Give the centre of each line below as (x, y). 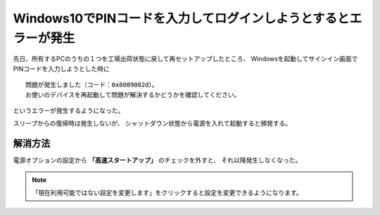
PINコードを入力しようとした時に (62, 69)
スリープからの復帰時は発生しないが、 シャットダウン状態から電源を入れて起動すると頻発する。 (152, 124)
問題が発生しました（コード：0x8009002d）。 (92, 85)
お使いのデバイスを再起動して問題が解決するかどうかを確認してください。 (133, 95)
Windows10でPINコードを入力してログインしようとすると (181, 18)
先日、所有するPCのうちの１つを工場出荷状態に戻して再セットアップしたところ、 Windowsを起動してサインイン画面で (185, 59)
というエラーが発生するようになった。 (69, 110)
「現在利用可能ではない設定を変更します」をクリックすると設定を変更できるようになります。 (167, 193)
